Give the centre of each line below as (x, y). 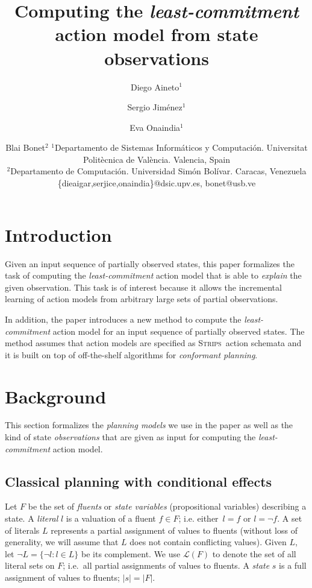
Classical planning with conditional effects (139, 481)
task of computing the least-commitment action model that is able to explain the (153, 275)
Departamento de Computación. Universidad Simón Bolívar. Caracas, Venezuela (158, 171)
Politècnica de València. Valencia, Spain (157, 159)
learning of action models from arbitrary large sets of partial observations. (142, 299)
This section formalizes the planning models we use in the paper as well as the (149, 425)
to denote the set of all (254, 553)
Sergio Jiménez (155, 107)
